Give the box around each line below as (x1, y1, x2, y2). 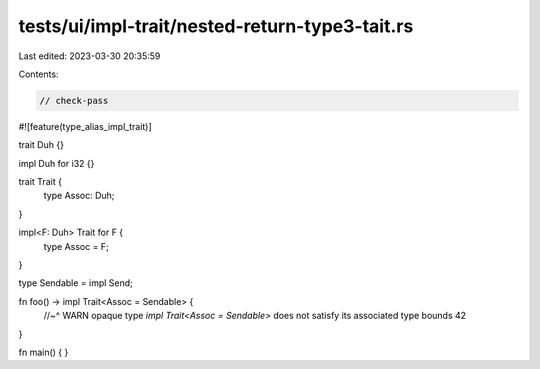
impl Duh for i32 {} (18, 157, 95, 169)
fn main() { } (18, 346, 69, 358)
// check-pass (39, 95, 109, 106)
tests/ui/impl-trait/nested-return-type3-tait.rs (18, 15, 414, 37)
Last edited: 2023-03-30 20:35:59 (18, 50, 161, 62)
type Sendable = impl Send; (18, 277, 134, 289)
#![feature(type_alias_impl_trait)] (18, 120, 152, 132)
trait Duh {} (18, 139, 65, 151)
